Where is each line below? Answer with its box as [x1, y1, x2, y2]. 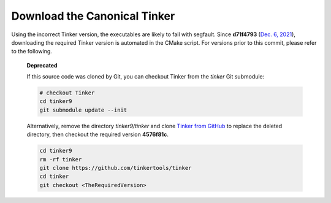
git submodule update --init [39, 106, 127, 113]
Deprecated [26, 61, 58, 69]
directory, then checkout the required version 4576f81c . [26, 131, 169, 138]
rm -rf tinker [39, 156, 82, 163]
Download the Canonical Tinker [11, 9, 175, 23]
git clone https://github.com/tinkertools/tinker [39, 164, 192, 172]
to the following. [11, 48, 52, 55]
